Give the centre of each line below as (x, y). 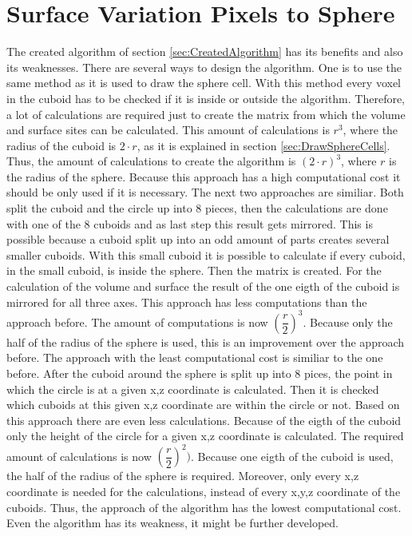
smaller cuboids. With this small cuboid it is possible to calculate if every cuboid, (206, 254)
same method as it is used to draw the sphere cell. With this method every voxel (204, 83)
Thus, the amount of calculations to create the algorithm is (151, 161)
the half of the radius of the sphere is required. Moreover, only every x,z (183, 476)
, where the (370, 130)
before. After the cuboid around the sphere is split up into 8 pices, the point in (200, 373)
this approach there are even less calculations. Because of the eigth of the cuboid (204, 420)
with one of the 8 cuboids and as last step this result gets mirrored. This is (190, 223)
